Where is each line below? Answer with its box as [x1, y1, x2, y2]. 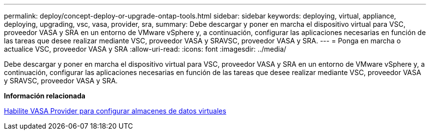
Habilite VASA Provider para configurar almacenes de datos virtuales [4, 107, 226, 115]
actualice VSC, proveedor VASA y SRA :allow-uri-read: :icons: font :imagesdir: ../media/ [4, 45, 287, 53]
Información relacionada [4, 92, 85, 100]
